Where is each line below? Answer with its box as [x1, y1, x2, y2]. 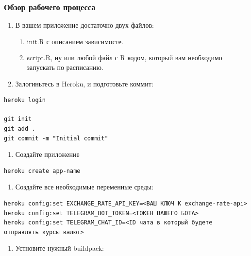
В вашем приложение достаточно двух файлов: [15, 20, 154, 30]
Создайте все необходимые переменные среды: [15, 182, 154, 192]
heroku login [4, 97, 46, 104]
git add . [4, 125, 35, 132]
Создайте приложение [15, 149, 80, 159]
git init [4, 116, 32, 123]
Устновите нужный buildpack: [15, 243, 104, 253]
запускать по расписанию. [27, 62, 103, 72]
